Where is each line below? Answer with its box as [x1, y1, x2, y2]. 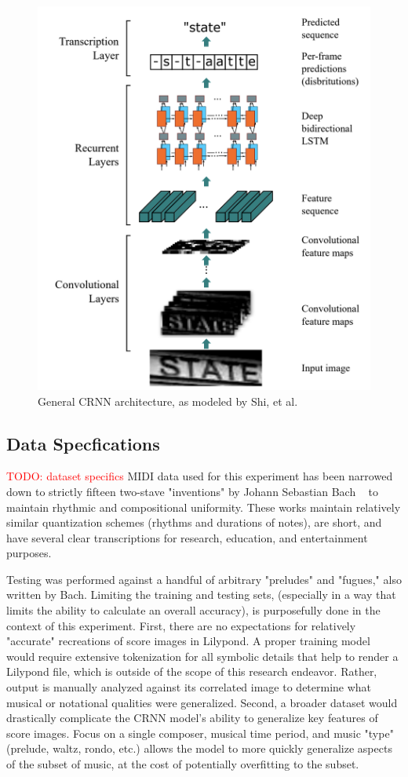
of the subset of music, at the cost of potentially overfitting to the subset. [6, 756, 359, 772]
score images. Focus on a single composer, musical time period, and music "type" [6, 724, 394, 741]
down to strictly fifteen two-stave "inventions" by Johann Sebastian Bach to [6, 483, 378, 499]
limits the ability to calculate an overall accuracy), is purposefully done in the [6, 602, 381, 618]
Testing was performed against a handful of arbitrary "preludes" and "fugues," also [6, 571, 402, 587]
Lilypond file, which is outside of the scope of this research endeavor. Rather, [6, 663, 377, 680]
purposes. [6, 545, 52, 561]
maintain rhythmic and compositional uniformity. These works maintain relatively [6, 498, 401, 515]
